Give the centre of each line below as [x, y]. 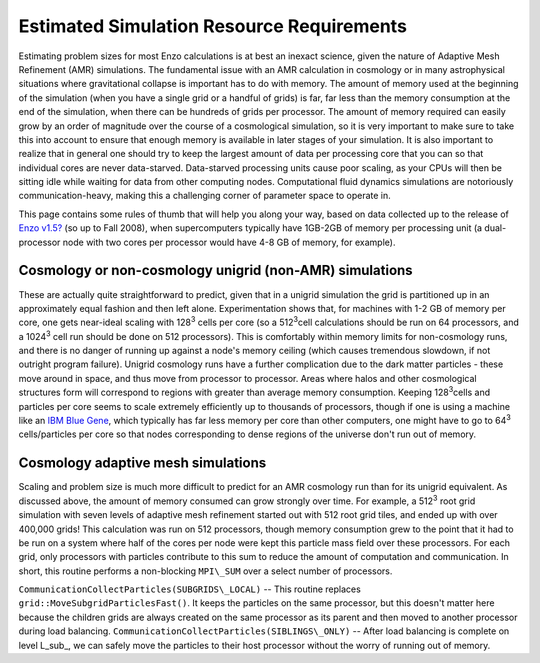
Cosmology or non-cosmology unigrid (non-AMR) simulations [216, 270]
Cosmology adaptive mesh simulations [142, 463]
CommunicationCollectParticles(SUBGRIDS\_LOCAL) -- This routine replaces [190, 589]
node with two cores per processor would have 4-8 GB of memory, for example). [229, 242]
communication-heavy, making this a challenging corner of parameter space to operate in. [205, 196]
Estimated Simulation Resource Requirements [212, 26]
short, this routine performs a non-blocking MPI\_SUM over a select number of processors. [205, 571]
